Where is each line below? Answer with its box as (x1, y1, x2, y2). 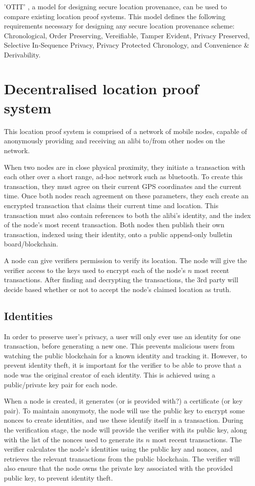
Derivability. (4, 49, 41, 59)
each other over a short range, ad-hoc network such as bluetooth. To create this (4, 171, 243, 182)
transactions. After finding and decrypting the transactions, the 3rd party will (4, 274, 238, 285)
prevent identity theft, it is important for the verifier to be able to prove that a (4, 360, 242, 370)
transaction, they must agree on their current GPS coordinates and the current (4, 181, 242, 191)
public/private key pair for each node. (4, 379, 118, 389)
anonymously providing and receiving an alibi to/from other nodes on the (4, 135, 225, 146)
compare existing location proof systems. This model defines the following (4, 11, 226, 21)
